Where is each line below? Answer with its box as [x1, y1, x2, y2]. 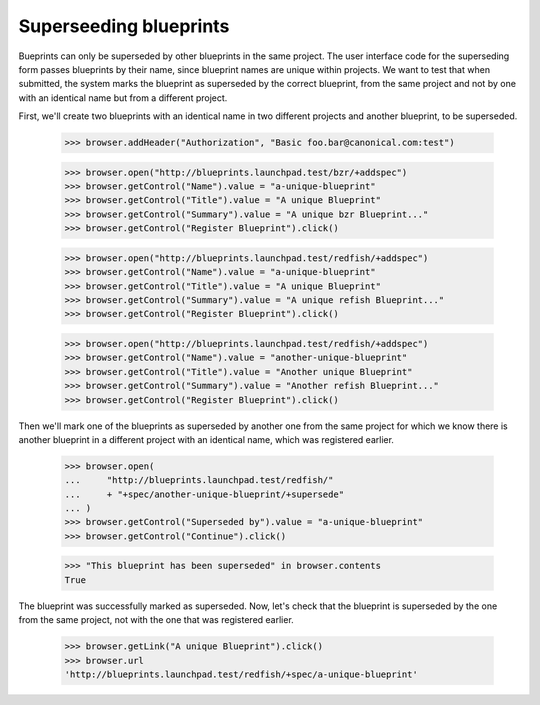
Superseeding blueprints [18, 15, 230, 37]
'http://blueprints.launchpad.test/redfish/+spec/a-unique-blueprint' [64, 668, 419, 680]
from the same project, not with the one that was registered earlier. [18, 614, 294, 626]
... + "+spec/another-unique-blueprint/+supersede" [64, 488, 345, 500]
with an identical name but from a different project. [18, 91, 228, 104]
